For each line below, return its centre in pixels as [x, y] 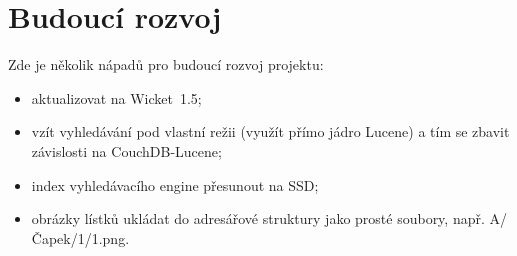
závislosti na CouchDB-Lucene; [126, 150]
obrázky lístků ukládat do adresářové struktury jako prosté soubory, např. [258, 218]
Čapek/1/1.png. [80, 237]
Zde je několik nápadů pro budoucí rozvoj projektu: [166, 64]
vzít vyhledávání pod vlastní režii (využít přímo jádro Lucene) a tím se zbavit [270, 131]
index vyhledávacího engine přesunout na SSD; [175, 184]
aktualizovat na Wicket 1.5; [116, 97]
